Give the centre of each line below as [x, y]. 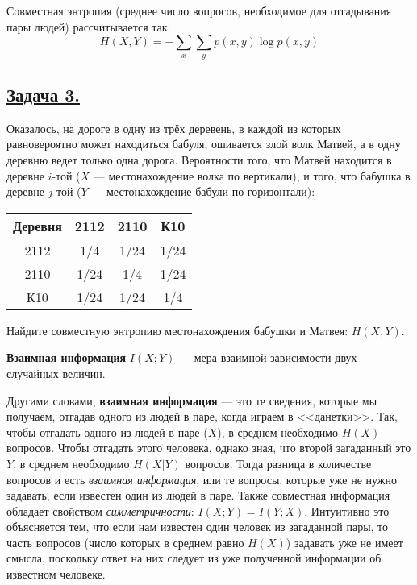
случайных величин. [56, 373]
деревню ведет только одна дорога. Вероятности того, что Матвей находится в [199, 159]
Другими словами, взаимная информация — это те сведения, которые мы [192, 400]
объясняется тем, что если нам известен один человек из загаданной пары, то [198, 527]
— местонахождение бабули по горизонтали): [203, 191]
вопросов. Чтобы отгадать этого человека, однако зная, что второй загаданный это [209, 448]
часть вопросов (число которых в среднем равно [125, 542]
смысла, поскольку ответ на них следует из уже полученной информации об [194, 558]
